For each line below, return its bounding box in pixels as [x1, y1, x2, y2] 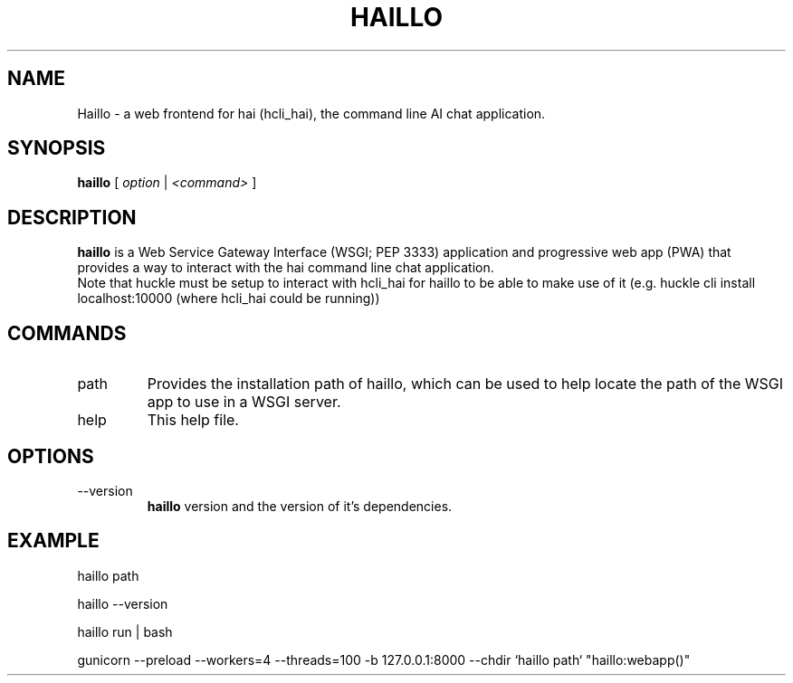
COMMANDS [7, 321, 127, 345]
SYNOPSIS [7, 137, 106, 160]
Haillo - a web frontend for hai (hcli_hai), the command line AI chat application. [77, 105, 546, 121]
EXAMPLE [7, 529, 100, 553]
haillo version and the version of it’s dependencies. [147, 498, 453, 514]
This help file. [147, 411, 239, 430]
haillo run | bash [77, 623, 173, 640]
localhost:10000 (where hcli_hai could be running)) [77, 290, 380, 307]
